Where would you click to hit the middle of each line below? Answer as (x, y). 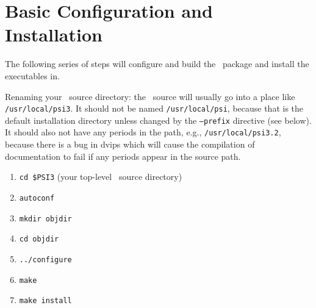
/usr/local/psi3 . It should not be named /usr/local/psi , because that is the (154, 108)
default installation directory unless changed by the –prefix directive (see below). (158, 120)
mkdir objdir (45, 219)
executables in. (32, 75)
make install (45, 301)
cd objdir (39, 239)
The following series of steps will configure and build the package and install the (157, 64)
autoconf (37, 198)
